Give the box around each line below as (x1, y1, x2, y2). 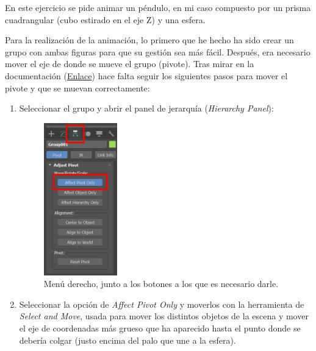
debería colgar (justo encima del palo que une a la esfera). (19, 333, 236, 346)
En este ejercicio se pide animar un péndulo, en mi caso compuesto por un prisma (5, 1, 311, 13)
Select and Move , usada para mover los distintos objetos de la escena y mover (19, 310, 309, 322)
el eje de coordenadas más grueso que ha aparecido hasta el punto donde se (19, 322, 301, 335)
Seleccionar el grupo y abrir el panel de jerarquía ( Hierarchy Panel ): (19, 102, 274, 115)
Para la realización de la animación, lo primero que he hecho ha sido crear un (5, 34, 294, 46)
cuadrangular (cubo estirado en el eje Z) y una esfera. (5, 13, 206, 26)
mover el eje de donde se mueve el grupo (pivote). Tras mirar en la (5, 57, 254, 70)
